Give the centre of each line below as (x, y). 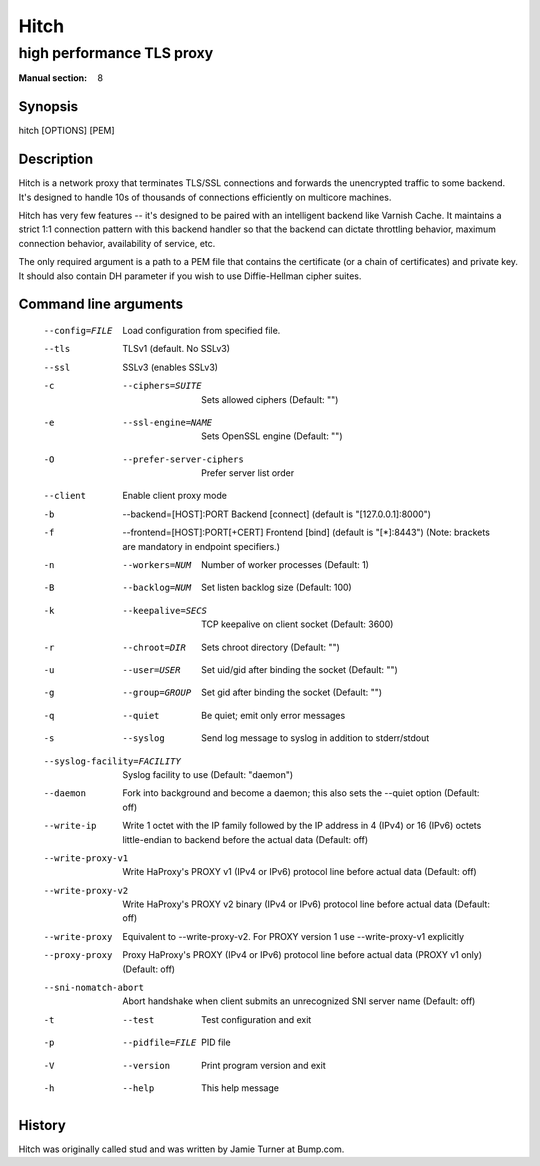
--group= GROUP (157, 693)
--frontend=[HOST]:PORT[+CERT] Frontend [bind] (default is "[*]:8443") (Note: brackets (306, 532)
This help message (240, 1087)
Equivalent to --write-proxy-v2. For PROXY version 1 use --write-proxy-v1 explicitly (293, 936)
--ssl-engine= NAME (167, 422)
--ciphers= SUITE (162, 386)
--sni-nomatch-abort (94, 988)
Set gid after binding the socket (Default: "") (292, 692)
